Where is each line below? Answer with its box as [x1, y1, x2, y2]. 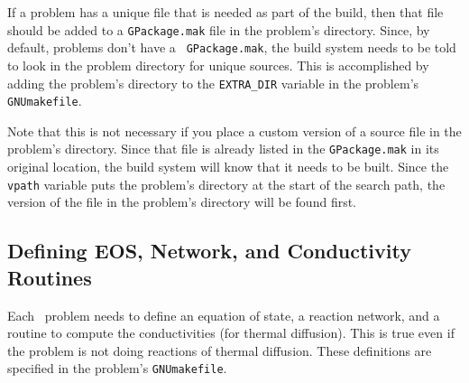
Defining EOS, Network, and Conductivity [7, 237, 411, 265]
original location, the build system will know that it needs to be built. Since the [7, 157, 449, 176]
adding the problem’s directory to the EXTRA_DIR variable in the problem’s [7, 73, 419, 92]
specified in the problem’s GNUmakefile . [7, 359, 227, 378]
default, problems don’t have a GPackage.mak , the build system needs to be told [7, 38, 456, 57]
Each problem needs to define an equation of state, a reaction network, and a [7, 305, 440, 324]
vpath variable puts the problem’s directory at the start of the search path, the [7, 174, 446, 193]
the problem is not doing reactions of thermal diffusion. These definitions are [7, 341, 432, 360]
